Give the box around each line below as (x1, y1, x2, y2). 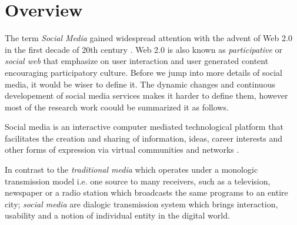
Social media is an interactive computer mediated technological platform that (5, 120, 283, 133)
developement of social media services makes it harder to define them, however (5, 89, 288, 102)
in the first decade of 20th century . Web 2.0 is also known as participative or (5, 43, 283, 55)
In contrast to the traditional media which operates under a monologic (5, 163, 258, 176)
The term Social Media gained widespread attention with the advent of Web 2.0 (5, 32, 292, 44)
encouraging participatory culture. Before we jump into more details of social (5, 66, 282, 78)
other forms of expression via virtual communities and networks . (5, 143, 239, 156)
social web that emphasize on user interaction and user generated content (5, 55, 269, 67)
